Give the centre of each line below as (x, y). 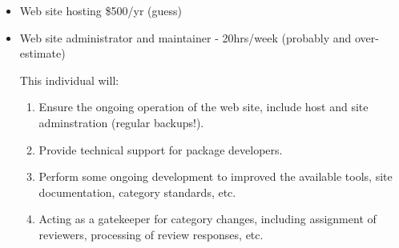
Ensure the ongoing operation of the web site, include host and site (204, 107)
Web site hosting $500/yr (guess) (101, 10)
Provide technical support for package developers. (161, 149)
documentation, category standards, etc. (137, 192)
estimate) (42, 53)
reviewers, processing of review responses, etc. (151, 234)
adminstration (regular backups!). (121, 122)
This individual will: (69, 80)
